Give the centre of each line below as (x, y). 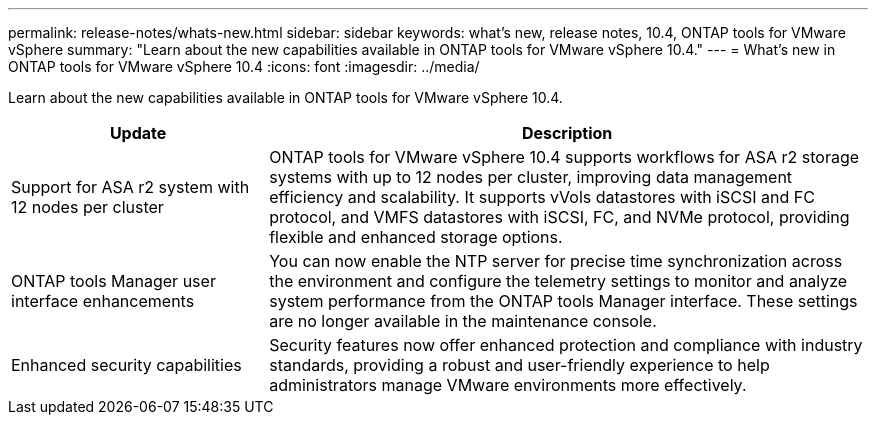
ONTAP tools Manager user (113, 281)
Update (138, 133)
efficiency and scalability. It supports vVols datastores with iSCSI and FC (542, 197)
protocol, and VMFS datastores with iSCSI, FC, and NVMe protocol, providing (559, 217)
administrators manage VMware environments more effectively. (508, 385)
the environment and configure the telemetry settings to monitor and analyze (558, 281)
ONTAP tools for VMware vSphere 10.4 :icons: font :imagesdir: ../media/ (244, 66)
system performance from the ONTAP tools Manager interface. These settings (563, 301)
